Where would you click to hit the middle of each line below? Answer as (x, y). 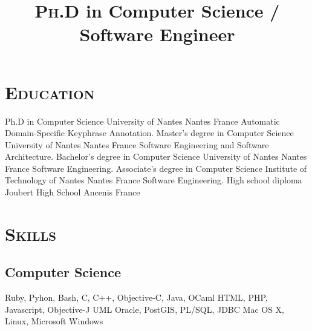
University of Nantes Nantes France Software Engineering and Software (137, 144)
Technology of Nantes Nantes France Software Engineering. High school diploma (154, 180)
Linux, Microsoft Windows (54, 321)
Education (50, 92)
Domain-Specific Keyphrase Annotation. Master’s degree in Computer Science (149, 133)
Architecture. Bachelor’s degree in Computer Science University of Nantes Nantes (156, 156)
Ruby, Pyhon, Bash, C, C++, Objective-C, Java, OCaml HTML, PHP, (136, 297)
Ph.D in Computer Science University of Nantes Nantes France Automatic (142, 121)
